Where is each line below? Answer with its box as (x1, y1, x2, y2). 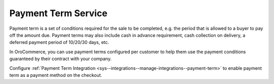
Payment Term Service (9, 8, 108, 19)
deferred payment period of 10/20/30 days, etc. (9, 39, 109, 46)
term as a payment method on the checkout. (9, 72, 102, 78)
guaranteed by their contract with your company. (9, 56, 112, 62)
